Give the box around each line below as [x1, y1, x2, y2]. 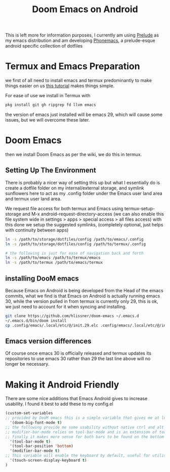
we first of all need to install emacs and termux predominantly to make [5, 77, 152, 84]
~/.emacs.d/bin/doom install [5, 318, 67, 323]
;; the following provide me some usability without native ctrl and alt [5, 424, 164, 430]
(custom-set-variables [5, 411, 53, 416]
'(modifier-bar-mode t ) [10, 448, 60, 454]
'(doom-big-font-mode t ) [10, 420, 62, 425]
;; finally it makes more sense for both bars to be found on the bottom [5, 434, 164, 439]
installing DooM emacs [5, 274, 79, 283]
